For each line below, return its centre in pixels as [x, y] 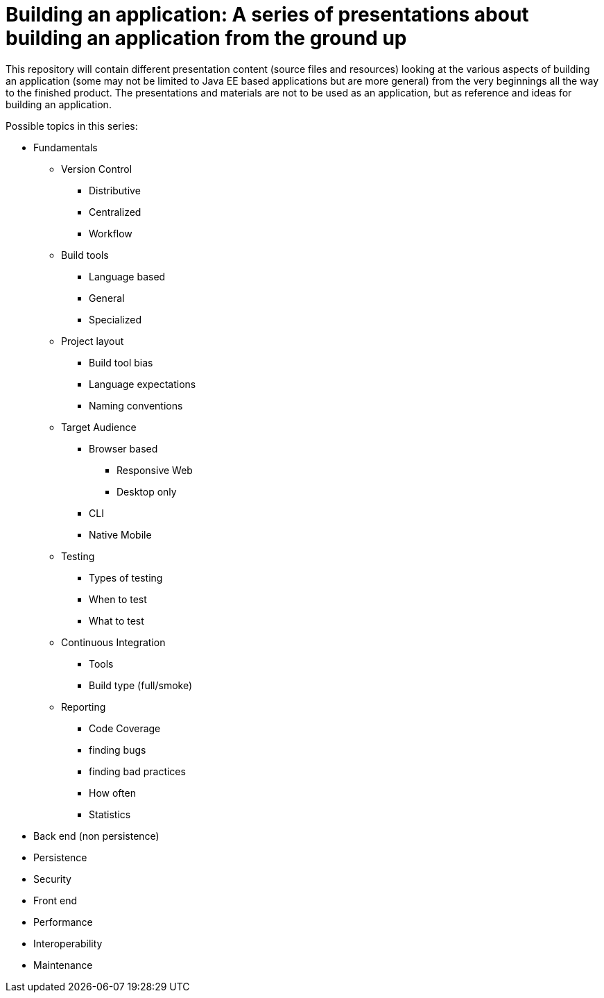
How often [112, 793]
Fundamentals [66, 147]
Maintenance [63, 965]
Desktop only [147, 491]
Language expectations [143, 384]
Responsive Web [155, 470]
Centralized [115, 212]
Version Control [97, 169]
